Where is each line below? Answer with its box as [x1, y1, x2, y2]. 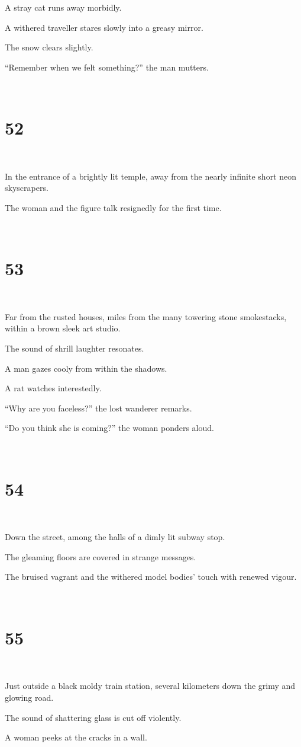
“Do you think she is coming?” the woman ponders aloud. [5, 422, 214, 434]
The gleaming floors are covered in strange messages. [5, 550, 196, 563]
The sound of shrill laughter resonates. [5, 341, 144, 354]
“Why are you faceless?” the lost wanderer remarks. [5, 401, 192, 414]
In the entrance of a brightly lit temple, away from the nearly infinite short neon [5, 170, 297, 182]
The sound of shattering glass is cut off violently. [5, 711, 182, 723]
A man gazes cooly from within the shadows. [5, 362, 167, 374]
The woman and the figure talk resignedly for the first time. [5, 201, 222, 213]
